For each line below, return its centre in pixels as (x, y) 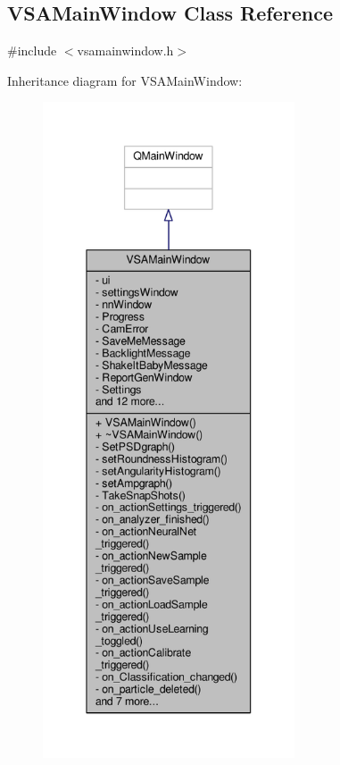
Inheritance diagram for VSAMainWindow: (125, 80)
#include (32, 50)
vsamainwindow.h (125, 50)
